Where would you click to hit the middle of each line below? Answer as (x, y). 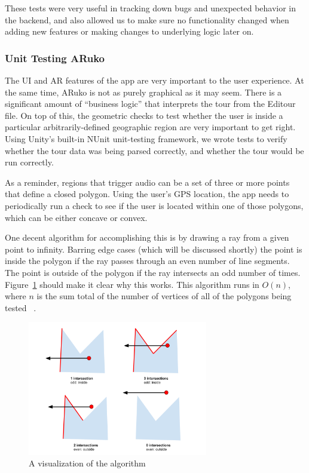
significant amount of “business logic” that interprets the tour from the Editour (150, 104)
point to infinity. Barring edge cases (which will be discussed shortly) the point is (154, 249)
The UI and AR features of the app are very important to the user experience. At (154, 80)
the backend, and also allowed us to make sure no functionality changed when (147, 19)
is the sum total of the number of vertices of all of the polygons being (164, 296)
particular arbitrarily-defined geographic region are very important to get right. (150, 127)
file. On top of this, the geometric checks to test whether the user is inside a (144, 115)
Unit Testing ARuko (55, 58)
